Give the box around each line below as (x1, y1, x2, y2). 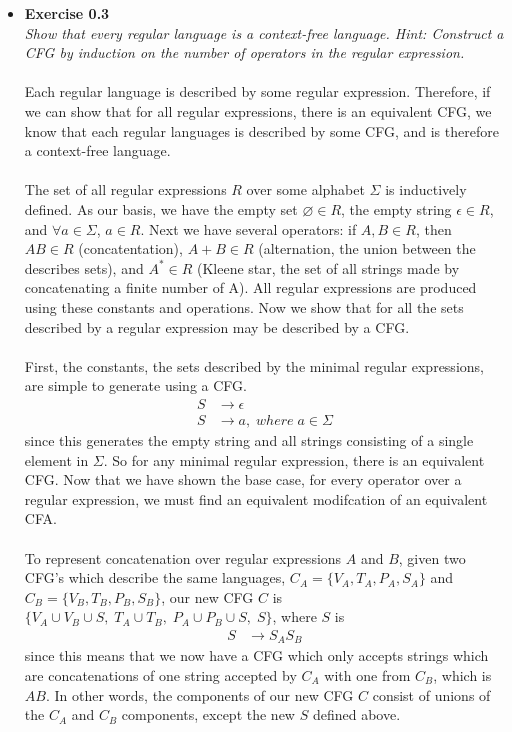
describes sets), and (24, 257, 144, 278)
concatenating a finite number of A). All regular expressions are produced (24, 277, 477, 298)
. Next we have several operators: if (140, 218, 357, 239)
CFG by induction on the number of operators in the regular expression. (24, 42, 465, 63)
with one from (324, 664, 411, 685)
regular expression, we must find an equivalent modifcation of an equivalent (24, 488, 488, 509)
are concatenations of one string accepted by (24, 664, 297, 685)
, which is (433, 664, 492, 685)
